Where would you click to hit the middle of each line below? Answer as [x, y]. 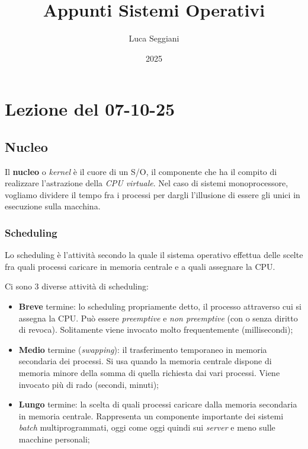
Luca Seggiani [154, 38]
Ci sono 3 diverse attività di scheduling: [77, 286]
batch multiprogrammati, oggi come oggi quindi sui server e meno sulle [147, 427]
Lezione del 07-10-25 [90, 109]
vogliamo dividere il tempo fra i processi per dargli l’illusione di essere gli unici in [153, 194]
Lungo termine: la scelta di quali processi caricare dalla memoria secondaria [158, 404]
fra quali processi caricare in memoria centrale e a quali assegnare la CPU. [140, 266]
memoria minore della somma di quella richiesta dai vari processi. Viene [149, 373]
